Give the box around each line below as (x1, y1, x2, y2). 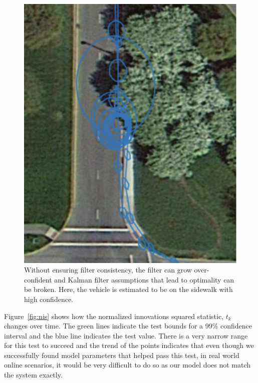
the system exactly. (4, 369, 63, 380)
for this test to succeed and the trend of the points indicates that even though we (4, 340, 254, 350)
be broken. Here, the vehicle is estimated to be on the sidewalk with (24, 284, 233, 294)
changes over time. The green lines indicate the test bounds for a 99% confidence (4, 320, 252, 331)
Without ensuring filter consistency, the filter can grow (24, 264, 192, 275)
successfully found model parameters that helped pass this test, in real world (4, 349, 239, 360)
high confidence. (24, 293, 74, 304)
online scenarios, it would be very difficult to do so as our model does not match (4, 359, 251, 370)
